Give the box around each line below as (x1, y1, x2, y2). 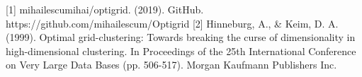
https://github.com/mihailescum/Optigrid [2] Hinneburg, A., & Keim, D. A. (6, 16, 339, 30)
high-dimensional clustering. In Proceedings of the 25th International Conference (6, 43, 356, 58)
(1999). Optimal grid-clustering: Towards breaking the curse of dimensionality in (6, 30, 356, 45)
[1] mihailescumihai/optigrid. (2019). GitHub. (6, 2, 204, 16)
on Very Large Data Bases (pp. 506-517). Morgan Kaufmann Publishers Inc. (6, 57, 337, 72)
